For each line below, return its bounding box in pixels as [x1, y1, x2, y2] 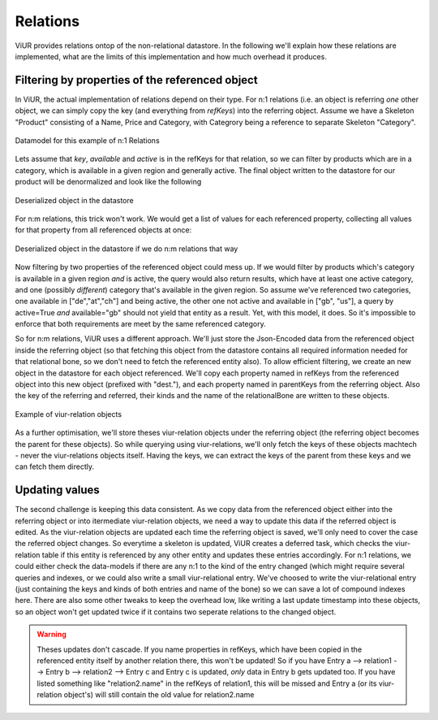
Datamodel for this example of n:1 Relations [15, 136, 160, 145]
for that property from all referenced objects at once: [15, 225, 192, 235]
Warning [36, 630, 67, 640]
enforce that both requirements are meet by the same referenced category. [15, 319, 267, 329]
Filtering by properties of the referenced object [15, 73, 259, 87]
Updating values [15, 484, 101, 497]
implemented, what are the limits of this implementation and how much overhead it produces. [15, 51, 328, 61]
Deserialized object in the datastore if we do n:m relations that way [15, 244, 238, 254]
